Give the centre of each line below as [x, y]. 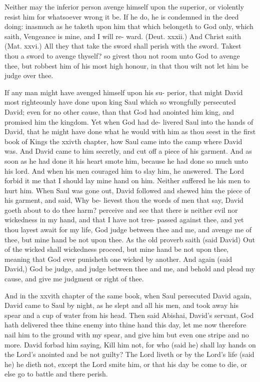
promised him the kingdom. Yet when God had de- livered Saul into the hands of [129, 121]
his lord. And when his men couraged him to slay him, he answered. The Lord [124, 170]
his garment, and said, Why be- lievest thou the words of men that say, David [124, 200]
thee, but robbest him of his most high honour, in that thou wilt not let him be [126, 65]
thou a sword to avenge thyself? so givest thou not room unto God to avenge [122, 55]
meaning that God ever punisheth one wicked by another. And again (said [118, 259]
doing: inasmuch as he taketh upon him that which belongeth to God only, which [129, 26]
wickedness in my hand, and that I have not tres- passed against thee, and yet [124, 220]
